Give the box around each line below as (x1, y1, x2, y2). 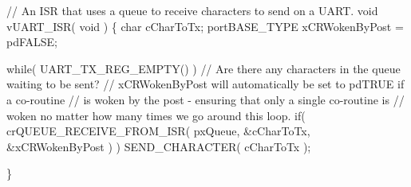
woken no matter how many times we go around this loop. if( (6, 107, 306, 123)
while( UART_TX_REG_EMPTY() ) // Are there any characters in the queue (6, 60, 401, 76)
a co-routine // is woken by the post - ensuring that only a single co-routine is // (6, 91, 405, 107)
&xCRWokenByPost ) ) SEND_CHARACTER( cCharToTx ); (6, 138, 311, 154)
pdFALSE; (6, 33, 58, 50)
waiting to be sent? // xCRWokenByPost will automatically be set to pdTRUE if (6, 76, 405, 92)
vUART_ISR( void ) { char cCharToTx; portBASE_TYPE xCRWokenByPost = (6, 18, 404, 34)
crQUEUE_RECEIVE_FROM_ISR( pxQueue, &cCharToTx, (6, 123, 310, 139)
